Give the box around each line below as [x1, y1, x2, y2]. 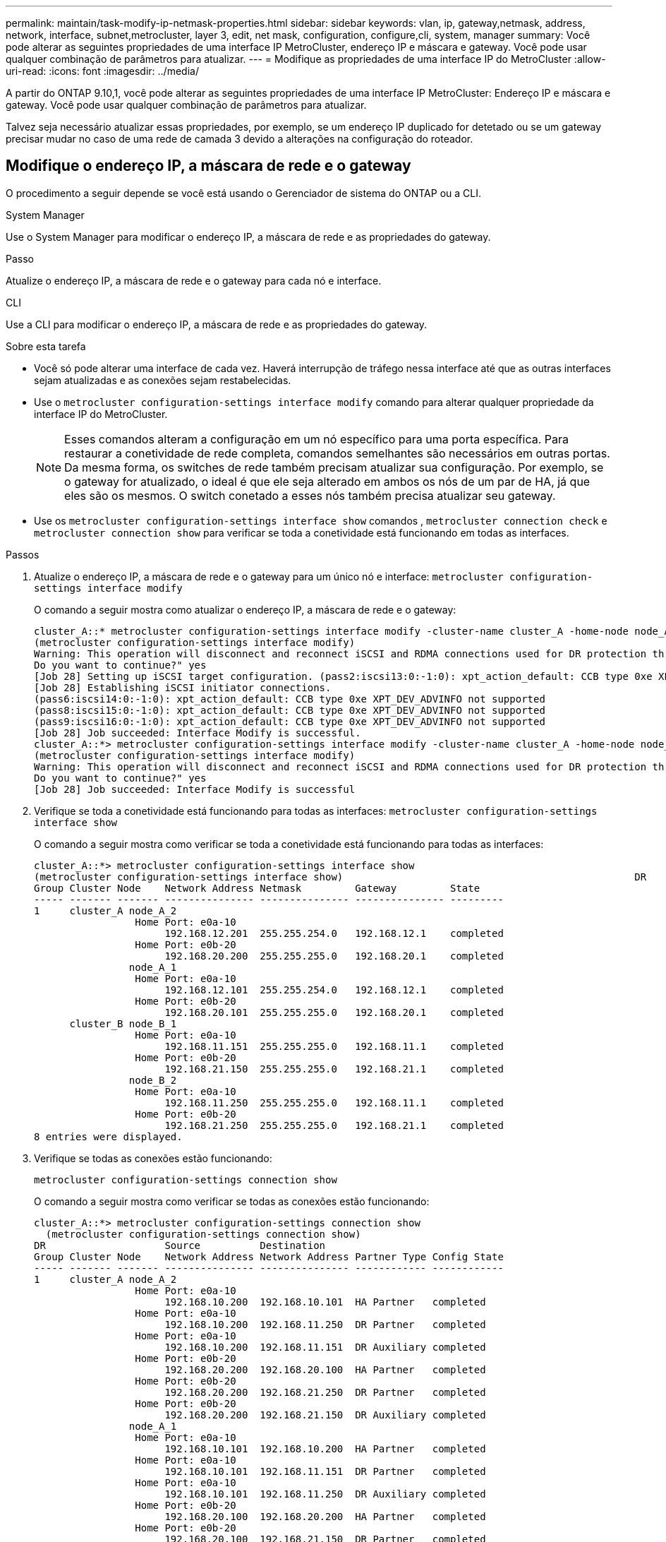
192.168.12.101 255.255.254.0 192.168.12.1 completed [164, 984, 504, 996]
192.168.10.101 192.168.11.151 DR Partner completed [164, 1465, 486, 1477]
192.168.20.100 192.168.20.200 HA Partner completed [164, 1510, 486, 1522]
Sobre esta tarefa [6, 340, 86, 352]
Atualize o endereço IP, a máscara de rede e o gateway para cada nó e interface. [6, 274, 382, 287]
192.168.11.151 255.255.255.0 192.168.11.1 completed [164, 1040, 504, 1052]
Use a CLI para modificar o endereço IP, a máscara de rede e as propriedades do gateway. [6, 318, 428, 330]
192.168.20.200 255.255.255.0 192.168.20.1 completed [164, 950, 504, 962]
